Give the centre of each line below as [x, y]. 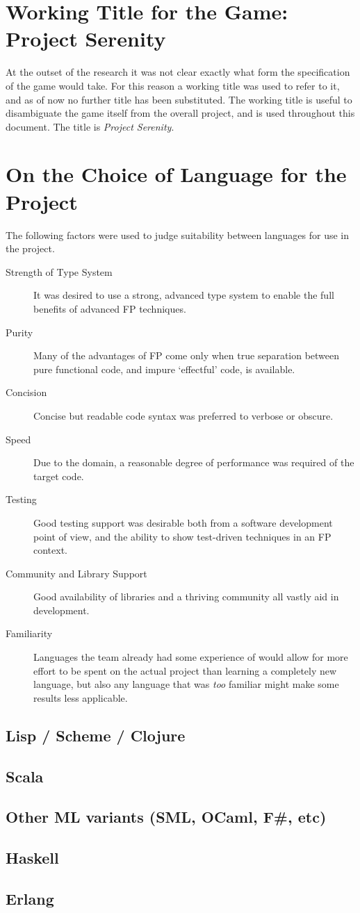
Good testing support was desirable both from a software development [183, 522]
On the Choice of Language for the [176, 174]
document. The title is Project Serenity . [90, 126]
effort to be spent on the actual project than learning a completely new [185, 670]
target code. [59, 476]
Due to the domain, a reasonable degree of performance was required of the [194, 462]
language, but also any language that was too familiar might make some [186, 684]
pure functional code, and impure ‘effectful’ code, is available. [164, 369]
